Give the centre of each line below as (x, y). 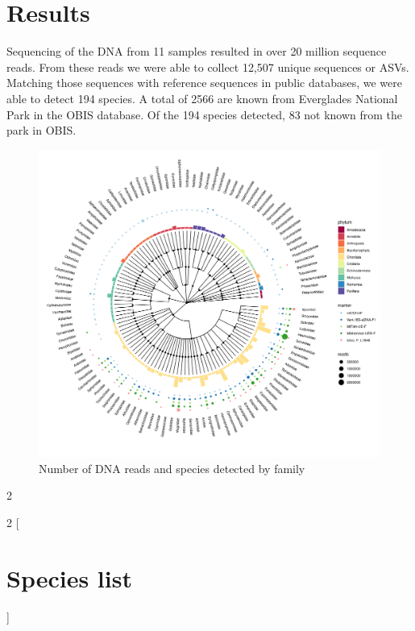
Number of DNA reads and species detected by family (172, 468)
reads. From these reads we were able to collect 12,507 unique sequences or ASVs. (208, 66)
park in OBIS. (41, 130)
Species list (69, 577)
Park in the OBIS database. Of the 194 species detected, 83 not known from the (205, 114)
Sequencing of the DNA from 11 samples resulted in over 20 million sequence (197, 51)
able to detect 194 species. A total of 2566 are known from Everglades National (202, 98)
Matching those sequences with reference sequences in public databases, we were (204, 83)
